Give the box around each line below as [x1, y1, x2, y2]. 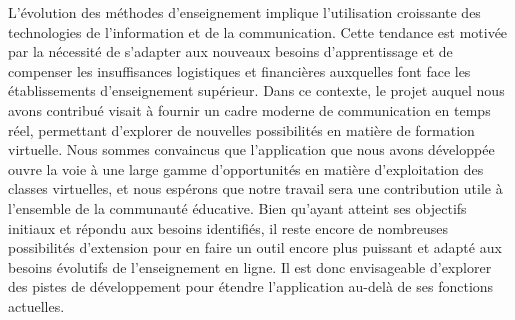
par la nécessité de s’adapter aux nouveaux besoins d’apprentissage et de [8, 41, 453, 62]
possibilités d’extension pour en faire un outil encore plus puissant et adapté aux [8, 237, 502, 258]
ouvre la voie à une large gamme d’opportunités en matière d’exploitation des [8, 158, 484, 179]
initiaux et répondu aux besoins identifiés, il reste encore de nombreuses [8, 217, 449, 238]
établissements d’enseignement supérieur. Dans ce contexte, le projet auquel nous [8, 80, 505, 101]
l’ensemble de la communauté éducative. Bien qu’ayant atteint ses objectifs [8, 197, 467, 218]
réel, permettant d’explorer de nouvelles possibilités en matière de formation [8, 119, 475, 140]
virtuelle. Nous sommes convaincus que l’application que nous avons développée [8, 139, 495, 160]
